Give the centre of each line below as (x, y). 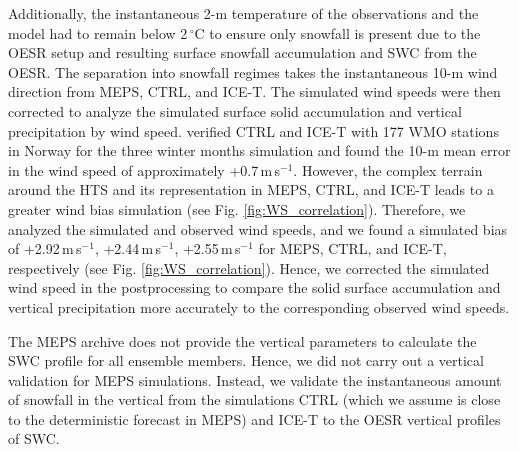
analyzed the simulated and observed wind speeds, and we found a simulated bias (258, 228)
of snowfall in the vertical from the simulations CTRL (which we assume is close (254, 399)
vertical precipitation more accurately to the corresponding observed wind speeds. (259, 306)
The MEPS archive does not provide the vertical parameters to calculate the (242, 340)
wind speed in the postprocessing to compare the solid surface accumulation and (254, 287)
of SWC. (34, 438)
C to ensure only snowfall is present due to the (337, 32)
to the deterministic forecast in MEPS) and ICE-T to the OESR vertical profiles (254, 418)
